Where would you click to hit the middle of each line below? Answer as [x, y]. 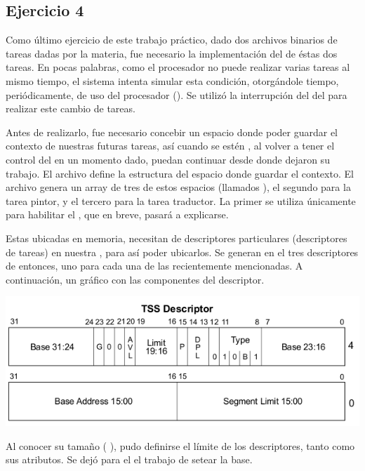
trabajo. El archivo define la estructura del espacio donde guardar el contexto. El [180, 173]
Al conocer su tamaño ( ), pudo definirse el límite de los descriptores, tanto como [180, 445]
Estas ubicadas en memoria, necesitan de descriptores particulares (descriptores [177, 238]
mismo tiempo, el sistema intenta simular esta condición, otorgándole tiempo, [172, 80]
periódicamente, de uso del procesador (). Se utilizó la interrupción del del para [177, 94]
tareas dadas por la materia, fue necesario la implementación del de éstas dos [172, 53]
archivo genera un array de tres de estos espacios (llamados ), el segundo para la [178, 187]
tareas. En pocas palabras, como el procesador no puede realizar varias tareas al [178, 67]
